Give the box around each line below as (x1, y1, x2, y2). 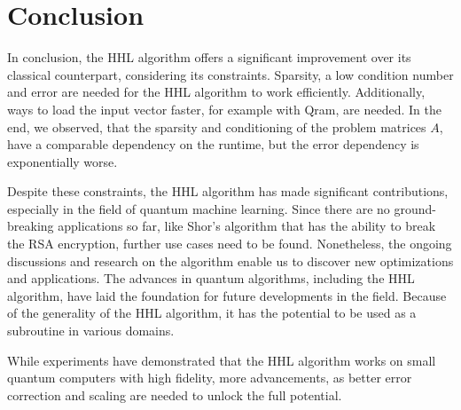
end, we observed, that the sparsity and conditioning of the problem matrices (7, 117, 426, 136)
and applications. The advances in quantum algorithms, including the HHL (7, 269, 415, 288)
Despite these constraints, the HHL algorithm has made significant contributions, (7, 182, 449, 201)
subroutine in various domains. (7, 321, 175, 340)
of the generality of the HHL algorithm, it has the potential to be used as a (7, 304, 417, 322)
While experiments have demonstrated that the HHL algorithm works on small (7, 351, 436, 369)
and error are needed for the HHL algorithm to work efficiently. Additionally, (7, 83, 426, 101)
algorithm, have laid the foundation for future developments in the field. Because (7, 286, 447, 304)
